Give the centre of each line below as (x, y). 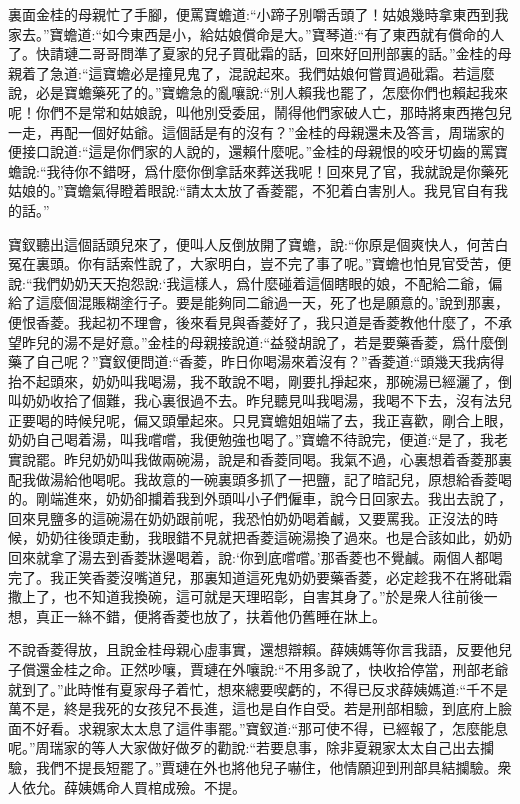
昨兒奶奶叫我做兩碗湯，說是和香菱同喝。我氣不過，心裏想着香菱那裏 (287, 459)
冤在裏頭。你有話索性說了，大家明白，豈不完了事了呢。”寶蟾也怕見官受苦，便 (260, 263)
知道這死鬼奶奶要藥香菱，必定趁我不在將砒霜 (364, 576)
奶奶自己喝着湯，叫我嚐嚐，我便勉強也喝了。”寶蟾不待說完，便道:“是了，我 (251, 439)
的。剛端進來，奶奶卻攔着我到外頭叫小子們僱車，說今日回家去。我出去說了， (260, 498)
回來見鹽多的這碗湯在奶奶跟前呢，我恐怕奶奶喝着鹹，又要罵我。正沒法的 (246, 517)
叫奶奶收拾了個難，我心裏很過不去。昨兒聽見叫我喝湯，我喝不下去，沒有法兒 (260, 400)
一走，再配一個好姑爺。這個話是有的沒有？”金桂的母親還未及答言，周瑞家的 (256, 131)
